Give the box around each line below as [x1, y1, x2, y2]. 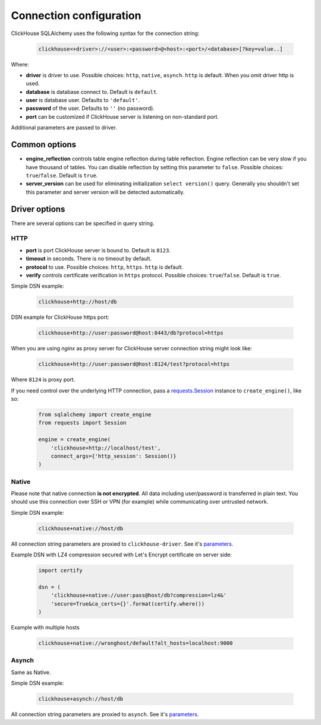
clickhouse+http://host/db [38, 299, 117, 305]
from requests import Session [38, 419, 127, 426]
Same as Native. [11, 669, 51, 676]
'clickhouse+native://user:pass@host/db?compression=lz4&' [51, 592, 227, 599]
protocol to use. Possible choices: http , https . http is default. [26, 263, 184, 270]
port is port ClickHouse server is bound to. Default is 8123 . [26, 246, 171, 254]
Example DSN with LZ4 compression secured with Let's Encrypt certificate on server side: [11, 551, 232, 558]
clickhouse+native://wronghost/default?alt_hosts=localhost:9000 [38, 640, 233, 647]
